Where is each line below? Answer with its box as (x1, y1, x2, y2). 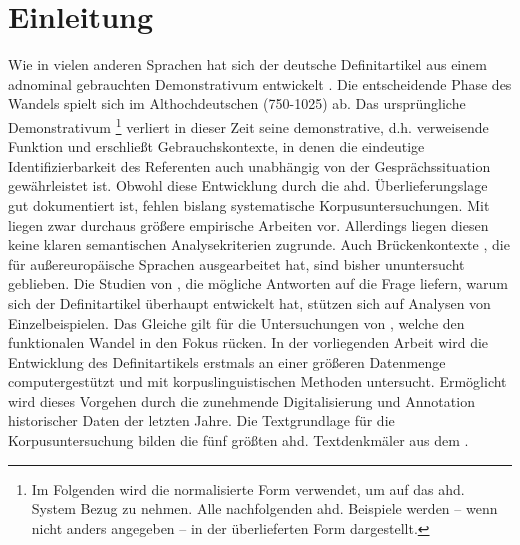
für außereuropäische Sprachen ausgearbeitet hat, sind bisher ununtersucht (8, 253, 465, 274)
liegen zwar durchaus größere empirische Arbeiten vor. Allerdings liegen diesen (8, 214, 489, 235)
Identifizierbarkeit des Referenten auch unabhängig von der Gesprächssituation (8, 155, 491, 176)
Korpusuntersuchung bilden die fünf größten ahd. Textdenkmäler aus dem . (8, 430, 469, 451)
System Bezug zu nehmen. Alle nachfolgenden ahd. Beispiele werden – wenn (31, 498, 498, 519)
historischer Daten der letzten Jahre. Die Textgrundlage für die (8, 410, 395, 431)
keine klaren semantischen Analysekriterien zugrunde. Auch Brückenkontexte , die (8, 234, 510, 255)
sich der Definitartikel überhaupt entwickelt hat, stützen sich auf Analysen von (8, 292, 491, 313)
